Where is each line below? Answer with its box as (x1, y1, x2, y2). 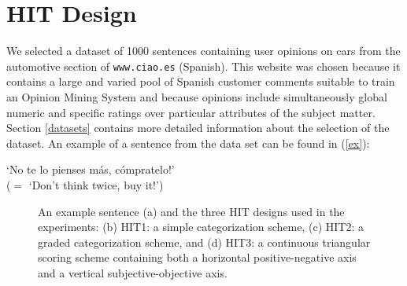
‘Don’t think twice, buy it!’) (28, 176, 164, 192)
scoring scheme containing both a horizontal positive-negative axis (38, 249, 357, 266)
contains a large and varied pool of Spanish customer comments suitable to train (6, 73, 395, 90)
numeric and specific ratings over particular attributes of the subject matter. (6, 104, 376, 120)
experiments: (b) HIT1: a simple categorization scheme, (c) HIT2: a (38, 218, 364, 235)
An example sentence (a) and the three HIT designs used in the (38, 203, 345, 219)
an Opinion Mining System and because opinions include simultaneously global (6, 88, 387, 104)
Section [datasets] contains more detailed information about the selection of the (6, 119, 390, 136)
